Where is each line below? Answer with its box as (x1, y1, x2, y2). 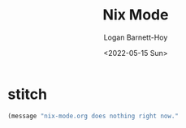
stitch (7, 85, 48, 103)
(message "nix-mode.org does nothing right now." (7, 112, 180, 120)
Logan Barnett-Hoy (103, 32, 168, 42)
